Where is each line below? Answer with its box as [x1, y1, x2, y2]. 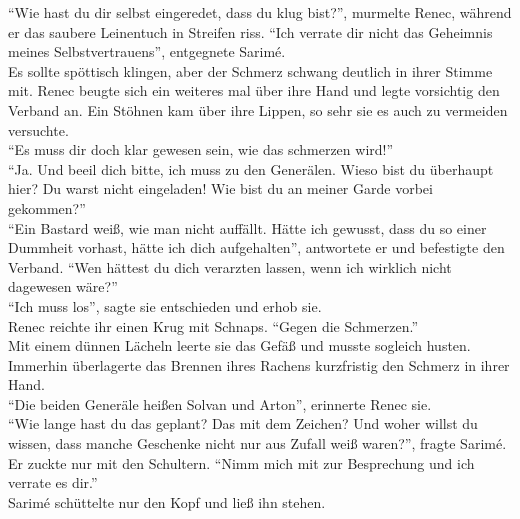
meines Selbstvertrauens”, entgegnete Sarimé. [8, 41, 286, 62]
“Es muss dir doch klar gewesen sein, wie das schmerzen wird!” [8, 139, 394, 160]
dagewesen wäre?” [8, 276, 118, 297]
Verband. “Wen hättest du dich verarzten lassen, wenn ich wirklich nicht [8, 256, 452, 277]
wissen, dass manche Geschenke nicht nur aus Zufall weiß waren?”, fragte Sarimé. [8, 433, 507, 454]
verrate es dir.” [8, 472, 98, 493]
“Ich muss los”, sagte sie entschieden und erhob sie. [8, 295, 322, 316]
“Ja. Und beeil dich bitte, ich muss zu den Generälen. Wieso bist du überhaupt [8, 158, 494, 179]
